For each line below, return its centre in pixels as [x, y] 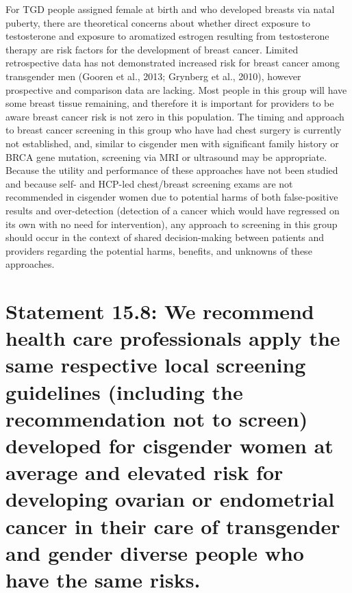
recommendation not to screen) [157, 418]
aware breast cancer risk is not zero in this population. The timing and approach [175, 116]
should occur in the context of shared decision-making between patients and [165, 237]
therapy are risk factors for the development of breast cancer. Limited [152, 49]
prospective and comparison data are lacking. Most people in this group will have [176, 89]
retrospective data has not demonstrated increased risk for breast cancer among [173, 63]
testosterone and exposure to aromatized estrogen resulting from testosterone [167, 36]
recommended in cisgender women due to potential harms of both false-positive [172, 197]
